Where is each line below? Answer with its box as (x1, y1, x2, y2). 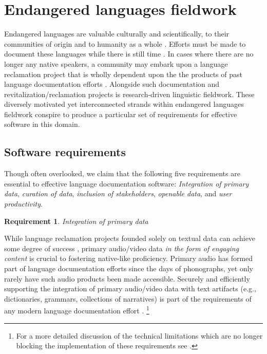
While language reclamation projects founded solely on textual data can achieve (4, 233, 256, 244)
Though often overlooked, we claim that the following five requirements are (4, 168, 240, 179)
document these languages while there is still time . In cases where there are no (4, 48, 254, 59)
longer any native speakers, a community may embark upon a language (4, 58, 228, 69)
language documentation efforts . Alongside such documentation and (4, 79, 220, 89)
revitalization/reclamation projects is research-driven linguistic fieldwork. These (4, 88, 255, 99)
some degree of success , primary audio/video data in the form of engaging (4, 243, 239, 253)
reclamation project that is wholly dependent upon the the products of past (4, 68, 242, 79)
